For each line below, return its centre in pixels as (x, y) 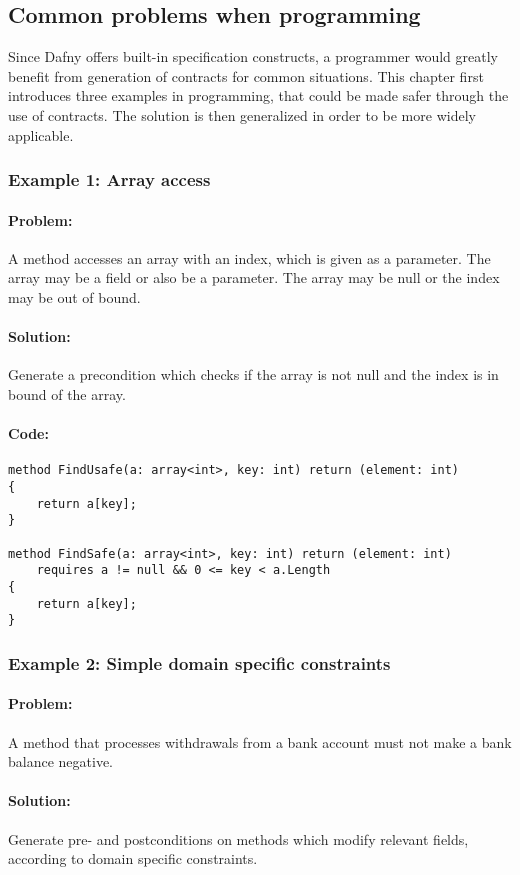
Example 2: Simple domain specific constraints (199, 662)
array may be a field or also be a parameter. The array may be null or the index (254, 277)
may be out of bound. (74, 297)
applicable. (41, 134)
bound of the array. (67, 393)
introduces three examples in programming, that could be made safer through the (258, 95)
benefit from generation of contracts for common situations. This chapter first (246, 75)
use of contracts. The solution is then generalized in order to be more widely (242, 114)
